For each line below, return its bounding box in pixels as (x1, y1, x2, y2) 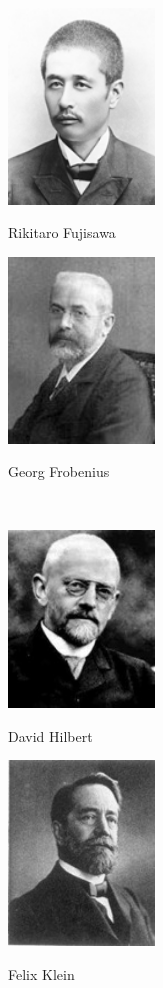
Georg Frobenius (8, 461, 110, 482)
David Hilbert (8, 725, 93, 746)
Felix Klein (8, 963, 75, 984)
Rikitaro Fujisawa (8, 222, 116, 243)
